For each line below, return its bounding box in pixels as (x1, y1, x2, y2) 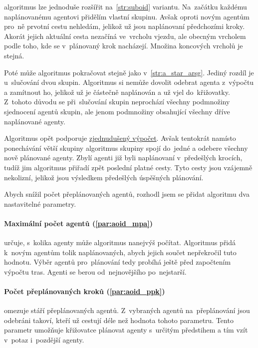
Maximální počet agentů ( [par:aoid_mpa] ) (4, 218, 153, 228)
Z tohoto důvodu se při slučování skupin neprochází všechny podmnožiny (4, 96, 230, 107)
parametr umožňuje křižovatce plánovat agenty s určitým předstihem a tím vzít (4, 325, 248, 335)
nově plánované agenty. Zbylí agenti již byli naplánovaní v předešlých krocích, (4, 152, 243, 163)
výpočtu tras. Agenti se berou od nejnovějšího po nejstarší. (4, 266, 187, 277)
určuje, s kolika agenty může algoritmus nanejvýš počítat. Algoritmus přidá (4, 237, 236, 248)
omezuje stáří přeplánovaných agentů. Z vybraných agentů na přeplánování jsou (4, 305, 250, 316)
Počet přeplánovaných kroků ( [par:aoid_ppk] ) (4, 286, 165, 297)
